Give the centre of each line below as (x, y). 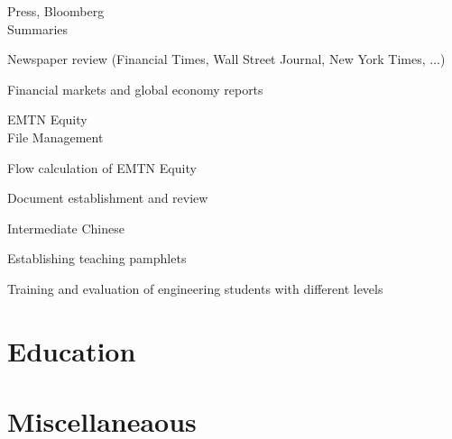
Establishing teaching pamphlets (97, 258)
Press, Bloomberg (56, 11)
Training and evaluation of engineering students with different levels (195, 288)
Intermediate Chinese (66, 228)
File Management (55, 137)
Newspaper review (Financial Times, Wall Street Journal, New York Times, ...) (226, 59)
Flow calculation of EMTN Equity (102, 167)
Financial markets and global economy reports (135, 89)
